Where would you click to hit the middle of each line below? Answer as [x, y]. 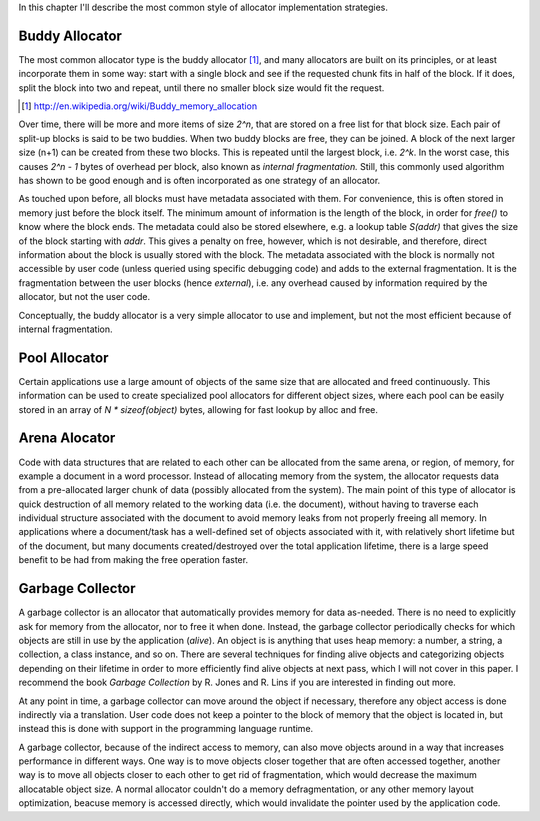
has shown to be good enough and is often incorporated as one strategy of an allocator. [199, 181]
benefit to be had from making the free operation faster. [133, 560]
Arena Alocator [67, 438]
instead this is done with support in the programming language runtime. [166, 729]
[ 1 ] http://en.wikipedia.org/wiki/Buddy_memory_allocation [139, 106]
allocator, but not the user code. [84, 297]
